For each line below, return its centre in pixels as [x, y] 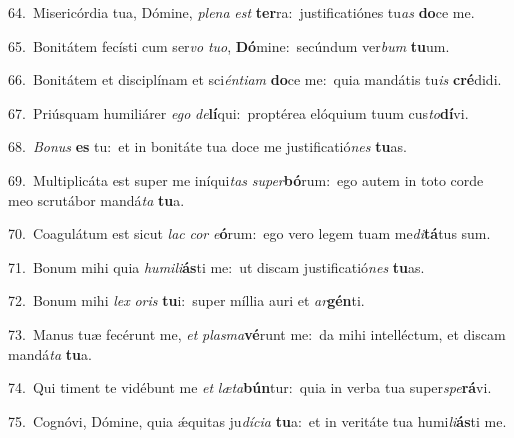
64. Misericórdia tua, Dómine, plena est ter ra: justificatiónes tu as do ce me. [241, 12]
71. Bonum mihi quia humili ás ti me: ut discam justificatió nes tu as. [216, 266]
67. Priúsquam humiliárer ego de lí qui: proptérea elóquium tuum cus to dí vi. [238, 112]
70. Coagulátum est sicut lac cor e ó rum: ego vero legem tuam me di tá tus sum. [249, 233]
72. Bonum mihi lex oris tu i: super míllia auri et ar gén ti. [186, 300]
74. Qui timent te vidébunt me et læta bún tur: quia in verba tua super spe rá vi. [250, 387]
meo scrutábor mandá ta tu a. [96, 199]
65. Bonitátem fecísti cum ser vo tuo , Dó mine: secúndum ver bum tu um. [229, 45]
